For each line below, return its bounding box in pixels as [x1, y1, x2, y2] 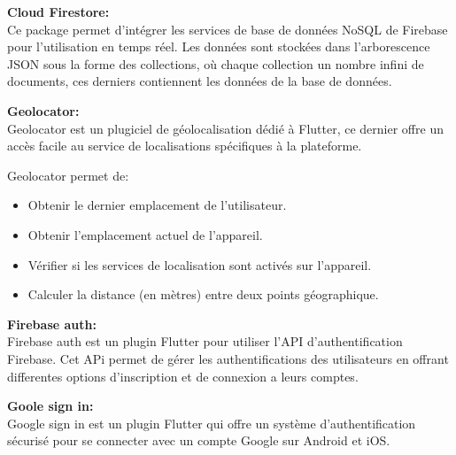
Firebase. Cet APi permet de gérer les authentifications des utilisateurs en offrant [7, 349, 449, 367]
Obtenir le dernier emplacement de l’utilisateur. [27, 196, 287, 214]
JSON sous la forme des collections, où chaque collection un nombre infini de [7, 54, 424, 73]
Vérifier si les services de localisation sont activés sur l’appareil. [27, 255, 372, 274]
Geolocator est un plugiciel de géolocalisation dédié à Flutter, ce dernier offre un [7, 119, 444, 137]
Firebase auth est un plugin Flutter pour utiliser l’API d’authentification [7, 332, 403, 351]
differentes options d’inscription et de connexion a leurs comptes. [7, 366, 359, 385]
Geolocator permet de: [7, 166, 129, 184]
